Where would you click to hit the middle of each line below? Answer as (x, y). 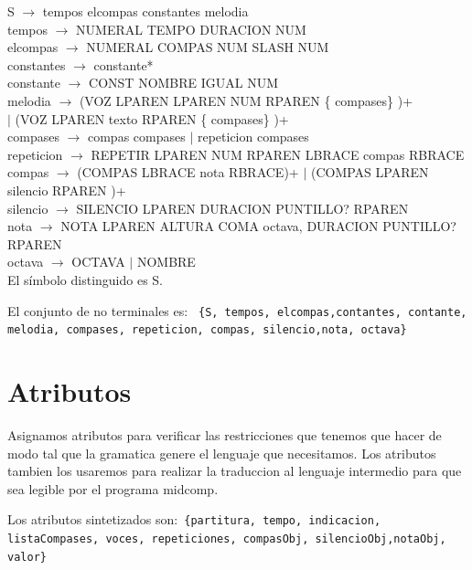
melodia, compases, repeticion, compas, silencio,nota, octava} (207, 330)
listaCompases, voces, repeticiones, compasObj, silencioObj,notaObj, (227, 538)
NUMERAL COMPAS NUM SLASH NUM (208, 47)
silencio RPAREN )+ (67, 190)
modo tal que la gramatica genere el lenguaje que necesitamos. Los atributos (222, 453)
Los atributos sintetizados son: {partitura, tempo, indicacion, (194, 519)
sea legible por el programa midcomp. (113, 488)
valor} (27, 557)
